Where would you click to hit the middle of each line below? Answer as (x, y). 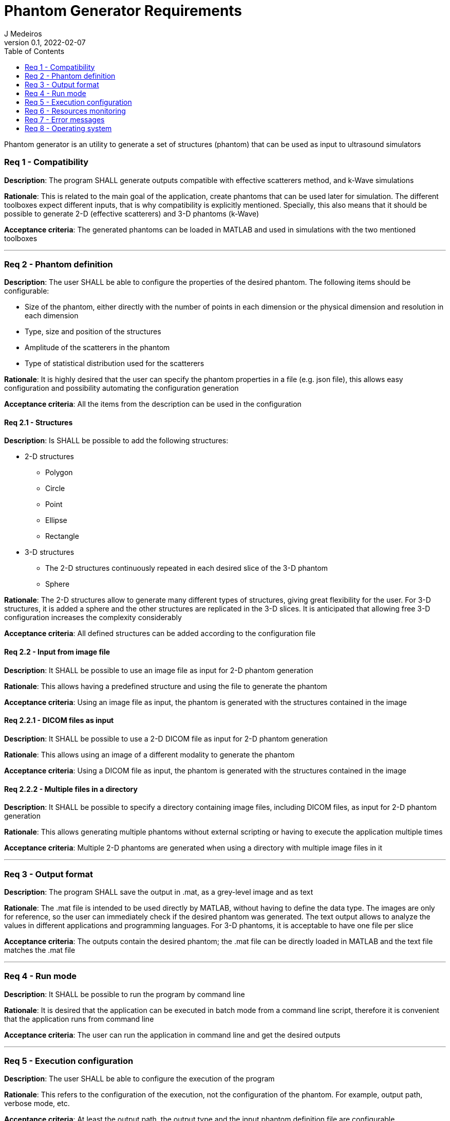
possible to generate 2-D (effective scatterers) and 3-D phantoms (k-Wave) (132, 213)
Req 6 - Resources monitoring (75, 111)
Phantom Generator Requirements (123, 11)
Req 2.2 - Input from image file (57, 652)
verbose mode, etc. (37, 1104)
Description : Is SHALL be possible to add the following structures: (116, 441)
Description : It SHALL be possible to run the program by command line (125, 994)
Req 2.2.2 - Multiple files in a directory (71, 789)
